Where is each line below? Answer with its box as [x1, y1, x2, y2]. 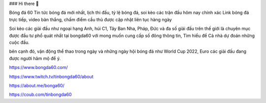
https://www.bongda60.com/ [9, 65, 68, 70]
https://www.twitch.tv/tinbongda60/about [9, 73, 94, 79]
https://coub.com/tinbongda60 [9, 92, 72, 98]
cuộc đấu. [9, 39, 30, 45]
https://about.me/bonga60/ [9, 82, 65, 88]
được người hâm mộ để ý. [9, 55, 61, 61]
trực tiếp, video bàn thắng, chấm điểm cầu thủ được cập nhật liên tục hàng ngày [9, 16, 172, 22]
